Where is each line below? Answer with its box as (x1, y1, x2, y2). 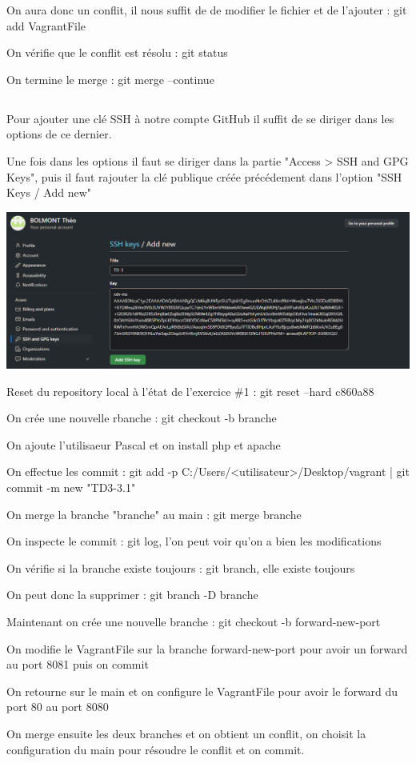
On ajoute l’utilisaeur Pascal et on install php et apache (6, 436, 281, 453)
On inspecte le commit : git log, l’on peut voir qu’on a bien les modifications (6, 533, 382, 549)
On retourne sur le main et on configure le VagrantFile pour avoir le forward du (6, 682, 398, 699)
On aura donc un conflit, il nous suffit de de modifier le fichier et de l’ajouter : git (6, 2, 407, 18)
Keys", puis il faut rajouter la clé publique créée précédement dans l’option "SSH (6, 168, 402, 185)
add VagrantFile (6, 17, 86, 34)
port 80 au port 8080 (6, 698, 109, 715)
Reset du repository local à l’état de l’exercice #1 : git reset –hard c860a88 (6, 382, 374, 399)
